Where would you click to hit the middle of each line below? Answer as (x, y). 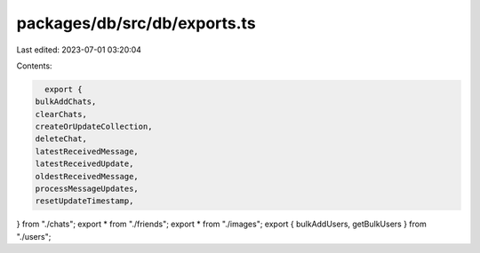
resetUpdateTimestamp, (84, 201)
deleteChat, (61, 139)
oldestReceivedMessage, (87, 176)
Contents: (34, 66)
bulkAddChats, (66, 102)
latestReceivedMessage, (87, 151)
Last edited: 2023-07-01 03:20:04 (79, 50)
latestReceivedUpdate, (84, 164)
